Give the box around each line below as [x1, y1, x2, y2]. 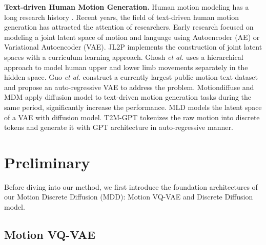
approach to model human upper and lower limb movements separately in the [4, 61, 248, 72]
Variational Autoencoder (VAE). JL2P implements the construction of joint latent [4, 41, 262, 52]
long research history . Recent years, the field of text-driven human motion [4, 11, 239, 22]
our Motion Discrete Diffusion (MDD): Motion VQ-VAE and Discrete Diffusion [4, 191, 253, 202]
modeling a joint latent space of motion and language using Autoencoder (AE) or [4, 31, 260, 42]
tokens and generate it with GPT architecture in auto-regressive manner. [4, 122, 233, 132]
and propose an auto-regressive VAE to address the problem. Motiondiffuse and [4, 81, 254, 92]
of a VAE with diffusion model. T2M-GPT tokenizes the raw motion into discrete [4, 112, 260, 122]
